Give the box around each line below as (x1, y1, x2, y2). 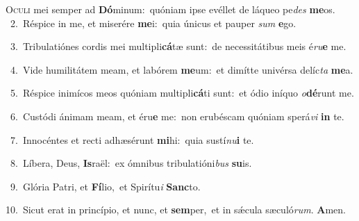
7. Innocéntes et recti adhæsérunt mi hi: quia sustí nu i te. (10, 132, 254, 147)
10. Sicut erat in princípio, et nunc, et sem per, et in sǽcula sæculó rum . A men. (6, 202, 346, 217)
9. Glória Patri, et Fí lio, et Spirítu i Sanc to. (10, 179, 201, 193)
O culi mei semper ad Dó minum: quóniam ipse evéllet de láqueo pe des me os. (6, 2, 335, 16)
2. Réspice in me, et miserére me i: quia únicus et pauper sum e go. (10, 15, 297, 30)
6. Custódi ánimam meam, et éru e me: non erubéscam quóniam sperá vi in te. (10, 108, 344, 123)
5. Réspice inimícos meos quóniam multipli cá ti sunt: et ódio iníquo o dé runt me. (10, 85, 354, 100)
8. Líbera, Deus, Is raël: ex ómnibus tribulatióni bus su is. (10, 156, 252, 170)
